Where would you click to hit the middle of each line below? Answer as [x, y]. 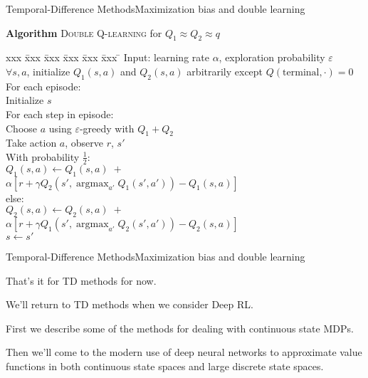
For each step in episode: [60, 114]
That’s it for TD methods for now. [81, 280]
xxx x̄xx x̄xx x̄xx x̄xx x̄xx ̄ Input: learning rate [107, 57]
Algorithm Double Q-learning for [84, 32]
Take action [31, 143]
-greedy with [107, 128]
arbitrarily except [225, 71]
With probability [43, 156]
